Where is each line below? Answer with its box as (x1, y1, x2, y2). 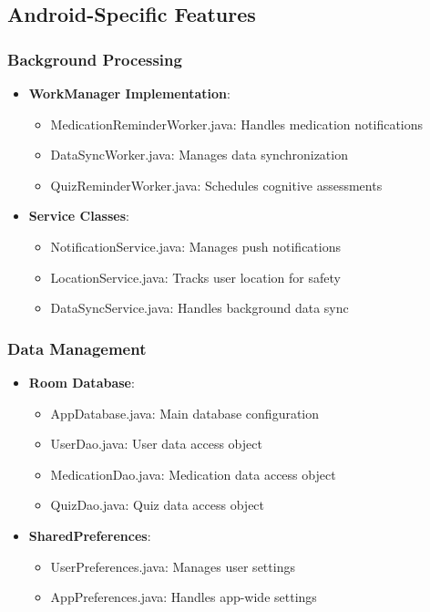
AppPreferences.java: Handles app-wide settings (50, 587, 317, 607)
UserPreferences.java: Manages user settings (50, 556, 295, 576)
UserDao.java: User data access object (50, 434, 262, 453)
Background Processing (7, 47, 182, 70)
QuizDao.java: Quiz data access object (50, 495, 265, 514)
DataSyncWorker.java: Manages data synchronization (50, 145, 348, 164)
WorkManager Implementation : (28, 84, 230, 102)
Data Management (7, 337, 147, 359)
